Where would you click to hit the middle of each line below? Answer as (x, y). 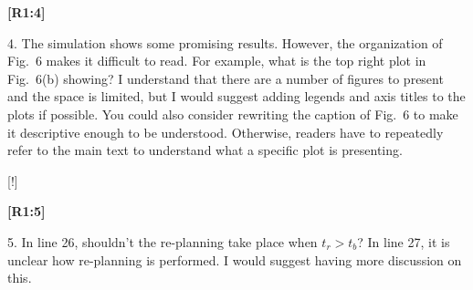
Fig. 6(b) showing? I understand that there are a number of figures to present (226, 78)
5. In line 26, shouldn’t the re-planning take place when (163, 241)
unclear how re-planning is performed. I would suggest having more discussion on (235, 259)
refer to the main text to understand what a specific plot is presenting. (205, 150)
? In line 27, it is (404, 241)
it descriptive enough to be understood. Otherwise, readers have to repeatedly (226, 132)
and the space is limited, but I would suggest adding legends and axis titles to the (236, 96)
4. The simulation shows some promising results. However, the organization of (225, 42)
